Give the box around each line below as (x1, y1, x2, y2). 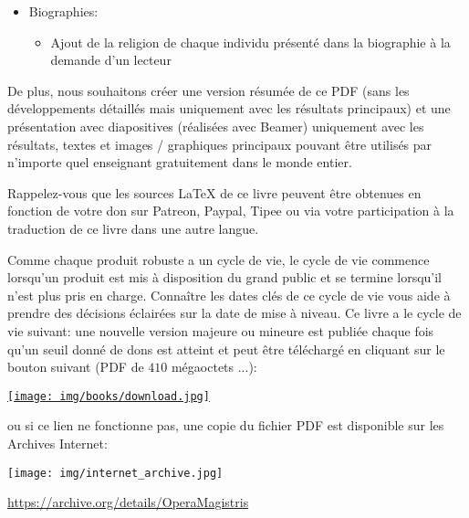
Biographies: (28, 2, 99, 20)
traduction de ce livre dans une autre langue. (7, 218, 259, 238)
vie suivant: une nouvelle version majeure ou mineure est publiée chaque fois (7, 321, 434, 340)
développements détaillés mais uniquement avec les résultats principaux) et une (7, 99, 451, 118)
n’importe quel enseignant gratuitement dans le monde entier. (7, 153, 352, 172)
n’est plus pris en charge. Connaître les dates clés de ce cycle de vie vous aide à (7, 285, 451, 304)
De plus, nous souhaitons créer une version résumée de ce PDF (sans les (7, 80, 410, 100)
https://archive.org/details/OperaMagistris (7, 492, 249, 512)
